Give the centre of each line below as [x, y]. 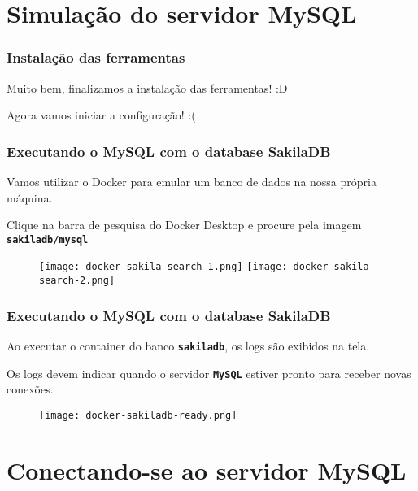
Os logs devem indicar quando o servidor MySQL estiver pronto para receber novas [209, 373]
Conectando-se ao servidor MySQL [207, 469]
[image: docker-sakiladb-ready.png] [138, 415]
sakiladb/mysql [48, 239]
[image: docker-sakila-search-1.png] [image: [163, 267]
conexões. [30, 389]
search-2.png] [77, 281]
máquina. [30, 197]
